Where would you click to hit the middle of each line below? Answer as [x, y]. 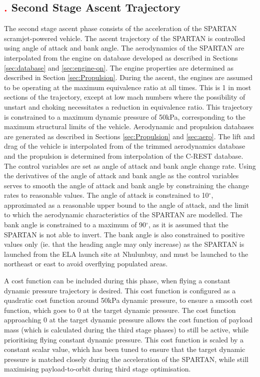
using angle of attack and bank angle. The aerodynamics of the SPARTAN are [124, 48]
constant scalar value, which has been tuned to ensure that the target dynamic [125, 349]
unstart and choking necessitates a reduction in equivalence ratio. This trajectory [128, 106]
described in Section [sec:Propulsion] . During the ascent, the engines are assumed [128, 77]
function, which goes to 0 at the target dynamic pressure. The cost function [120, 310]
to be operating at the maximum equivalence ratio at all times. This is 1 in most [128, 87]
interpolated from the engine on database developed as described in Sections [121, 57]
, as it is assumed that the [188, 225]
